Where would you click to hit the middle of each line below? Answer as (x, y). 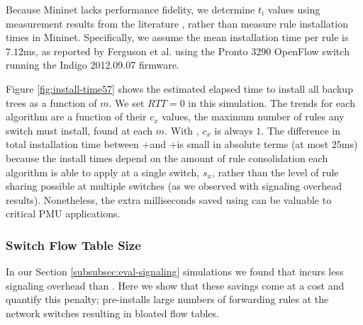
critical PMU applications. (63, 213)
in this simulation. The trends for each (272, 102)
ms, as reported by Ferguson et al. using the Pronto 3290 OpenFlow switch (186, 51)
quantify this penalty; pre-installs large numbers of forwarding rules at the (167, 299)
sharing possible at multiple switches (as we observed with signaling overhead (174, 186)
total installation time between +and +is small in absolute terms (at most (167, 144)
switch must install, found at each (79, 130)
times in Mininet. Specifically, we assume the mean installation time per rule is (177, 37)
